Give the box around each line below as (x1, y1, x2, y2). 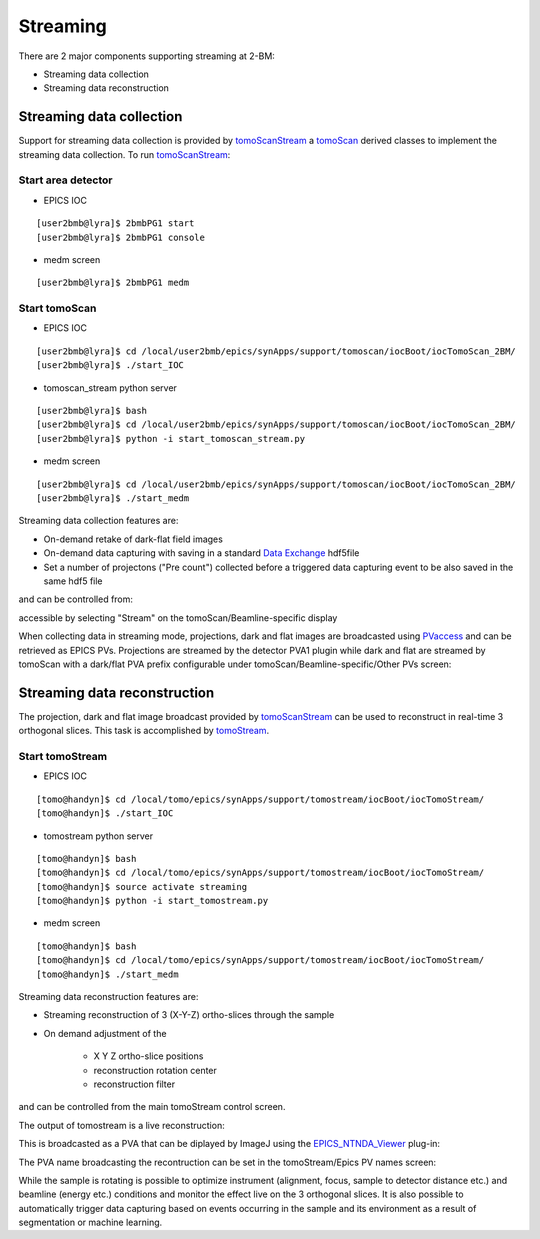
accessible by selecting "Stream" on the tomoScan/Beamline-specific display (18, 611, 338, 624)
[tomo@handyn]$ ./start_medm (36, 968, 179, 980)
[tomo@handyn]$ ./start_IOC (36, 808, 174, 819)
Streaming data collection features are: (18, 515, 179, 527)
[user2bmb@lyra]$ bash (36, 405, 148, 417)
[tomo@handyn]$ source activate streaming (36, 881, 248, 892)
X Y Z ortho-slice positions (93, 1050, 204, 1062)
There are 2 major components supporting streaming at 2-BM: (18, 50, 275, 62)
